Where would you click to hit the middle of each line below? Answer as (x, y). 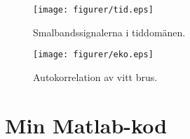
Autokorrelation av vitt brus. (95, 76)
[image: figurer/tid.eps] (93, 10)
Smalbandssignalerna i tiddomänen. (109, 32)
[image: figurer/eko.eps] (93, 55)
